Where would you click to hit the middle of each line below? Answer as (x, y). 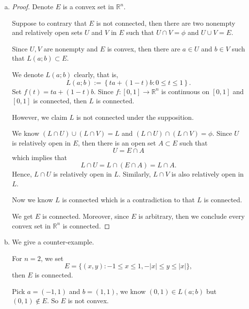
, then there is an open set (117, 142)
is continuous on (185, 91)
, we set (52, 258)
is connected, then (60, 101)
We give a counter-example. (53, 242)
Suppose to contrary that (49, 23)
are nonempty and (71, 48)
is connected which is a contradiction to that (129, 200)
